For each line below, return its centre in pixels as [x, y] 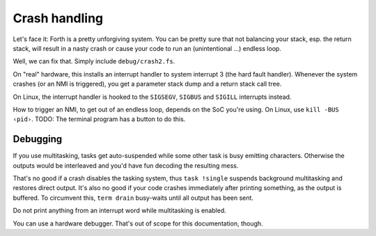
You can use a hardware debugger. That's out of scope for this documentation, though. [138, 223]
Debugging [38, 139]
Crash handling [58, 18]
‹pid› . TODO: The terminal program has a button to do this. [99, 119]
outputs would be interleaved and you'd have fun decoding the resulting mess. [126, 165]
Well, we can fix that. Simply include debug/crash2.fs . [94, 61]
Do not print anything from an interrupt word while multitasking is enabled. [119, 211]
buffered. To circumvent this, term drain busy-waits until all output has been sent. [133, 198]
